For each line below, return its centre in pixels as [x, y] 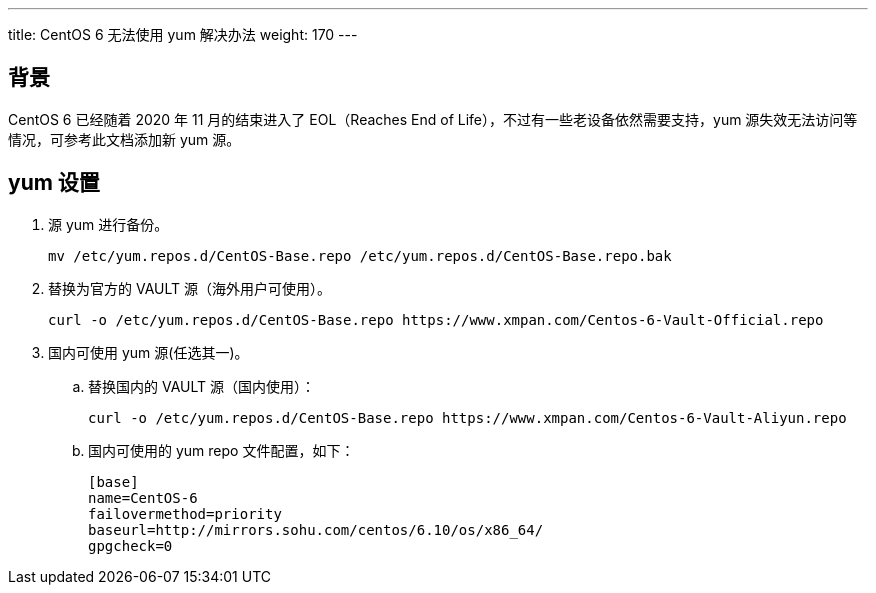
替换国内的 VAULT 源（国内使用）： [201, 386]
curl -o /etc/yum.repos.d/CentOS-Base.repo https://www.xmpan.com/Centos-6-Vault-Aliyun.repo [467, 417]
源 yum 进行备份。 [108, 224]
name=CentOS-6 [143, 497]
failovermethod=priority [185, 513]
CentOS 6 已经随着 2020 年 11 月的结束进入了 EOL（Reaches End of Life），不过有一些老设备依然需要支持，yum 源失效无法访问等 [433, 119]
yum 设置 [54, 183]
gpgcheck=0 [130, 545]
